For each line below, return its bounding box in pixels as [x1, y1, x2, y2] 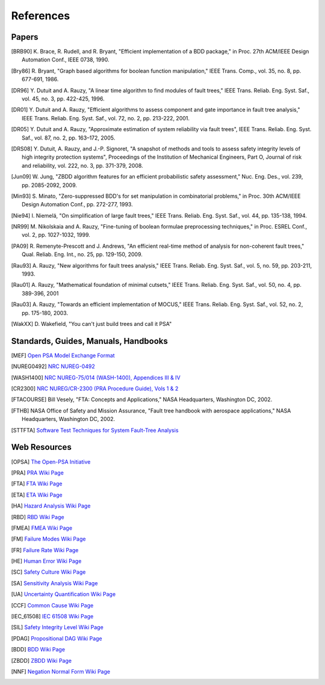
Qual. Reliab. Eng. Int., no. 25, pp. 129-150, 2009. [22, 251, 143, 258]
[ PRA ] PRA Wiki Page [11, 469, 64, 476]
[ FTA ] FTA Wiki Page [11, 480, 63, 487]
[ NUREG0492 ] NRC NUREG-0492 [11, 363, 96, 370]
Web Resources [11, 442, 72, 452]
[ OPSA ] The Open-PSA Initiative [11, 458, 91, 465]
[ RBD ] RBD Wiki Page [11, 513, 64, 520]
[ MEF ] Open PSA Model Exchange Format [11, 352, 115, 359]
